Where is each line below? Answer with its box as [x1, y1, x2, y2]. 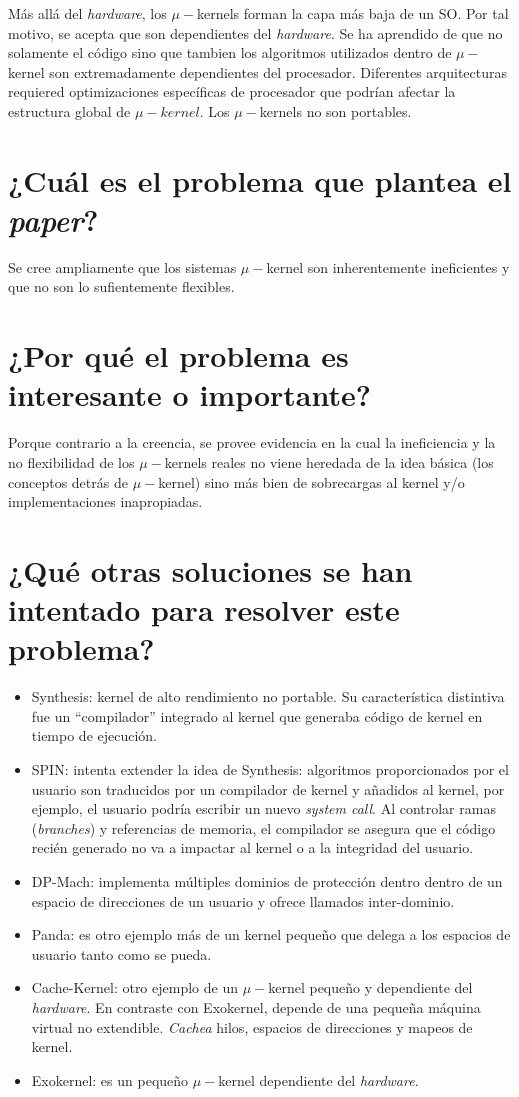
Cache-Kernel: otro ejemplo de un [31, 977, 238, 998]
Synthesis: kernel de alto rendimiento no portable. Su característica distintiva [31, 686, 505, 707]
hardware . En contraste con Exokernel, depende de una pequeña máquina [31, 996, 481, 1017]
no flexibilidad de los [8, 451, 135, 472]
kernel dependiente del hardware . [218, 1069, 419, 1090]
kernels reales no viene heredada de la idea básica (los [164, 451, 494, 472]
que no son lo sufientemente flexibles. [8, 276, 235, 297]
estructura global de [8, 100, 131, 121]
